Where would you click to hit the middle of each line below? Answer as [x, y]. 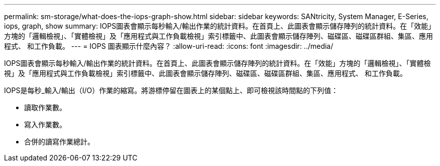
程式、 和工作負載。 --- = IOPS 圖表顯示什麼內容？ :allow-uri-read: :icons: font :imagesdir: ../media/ [169, 46]
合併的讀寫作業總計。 [59, 142]
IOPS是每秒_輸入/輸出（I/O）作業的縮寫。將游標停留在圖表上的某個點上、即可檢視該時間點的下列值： [171, 90]
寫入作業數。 [45, 124]
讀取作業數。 [45, 107]
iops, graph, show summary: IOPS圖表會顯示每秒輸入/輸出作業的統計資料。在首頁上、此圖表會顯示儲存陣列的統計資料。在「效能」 [220, 26]
